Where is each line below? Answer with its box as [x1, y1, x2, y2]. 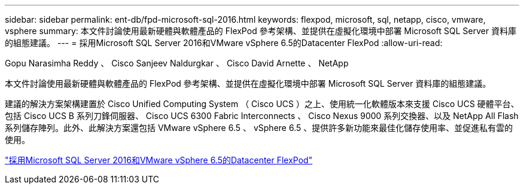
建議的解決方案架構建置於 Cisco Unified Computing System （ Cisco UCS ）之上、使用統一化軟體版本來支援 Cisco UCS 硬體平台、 [5, 99, 519, 109]
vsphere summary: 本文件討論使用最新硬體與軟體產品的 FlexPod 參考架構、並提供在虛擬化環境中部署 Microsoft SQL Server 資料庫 [5, 26, 517, 36]
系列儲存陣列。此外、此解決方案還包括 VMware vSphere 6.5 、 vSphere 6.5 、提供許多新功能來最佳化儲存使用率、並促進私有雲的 [5, 123, 513, 133]
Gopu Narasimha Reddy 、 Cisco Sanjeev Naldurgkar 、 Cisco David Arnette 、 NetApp [5, 58, 349, 68]
